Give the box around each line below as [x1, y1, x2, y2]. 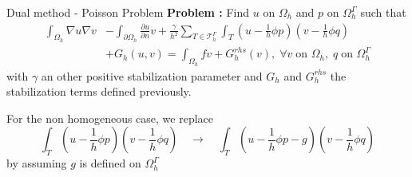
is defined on [79, 155, 141, 171]
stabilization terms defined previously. [6, 83, 192, 100]
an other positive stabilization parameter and [41, 67, 263, 84]
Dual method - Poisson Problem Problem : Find [6, 4, 250, 20]
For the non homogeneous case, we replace [6, 109, 213, 126]
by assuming [6, 155, 67, 171]
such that [360, 4, 406, 20]
